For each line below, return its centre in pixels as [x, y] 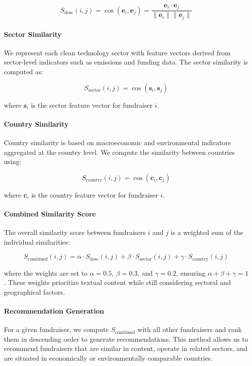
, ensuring [191, 273]
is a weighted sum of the [207, 232]
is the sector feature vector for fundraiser [92, 105]
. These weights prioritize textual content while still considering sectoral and [118, 282]
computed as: [24, 71]
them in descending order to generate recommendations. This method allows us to [126, 339]
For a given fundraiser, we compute [56, 329]
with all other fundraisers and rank [190, 329]
